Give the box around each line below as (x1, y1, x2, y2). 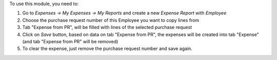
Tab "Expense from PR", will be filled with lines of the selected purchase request (22, 24, 192, 31)
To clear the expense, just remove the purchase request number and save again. (22, 46, 192, 52)
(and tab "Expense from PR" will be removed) (22, 38, 118, 44)
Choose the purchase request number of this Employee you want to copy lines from (22, 17, 200, 23)
